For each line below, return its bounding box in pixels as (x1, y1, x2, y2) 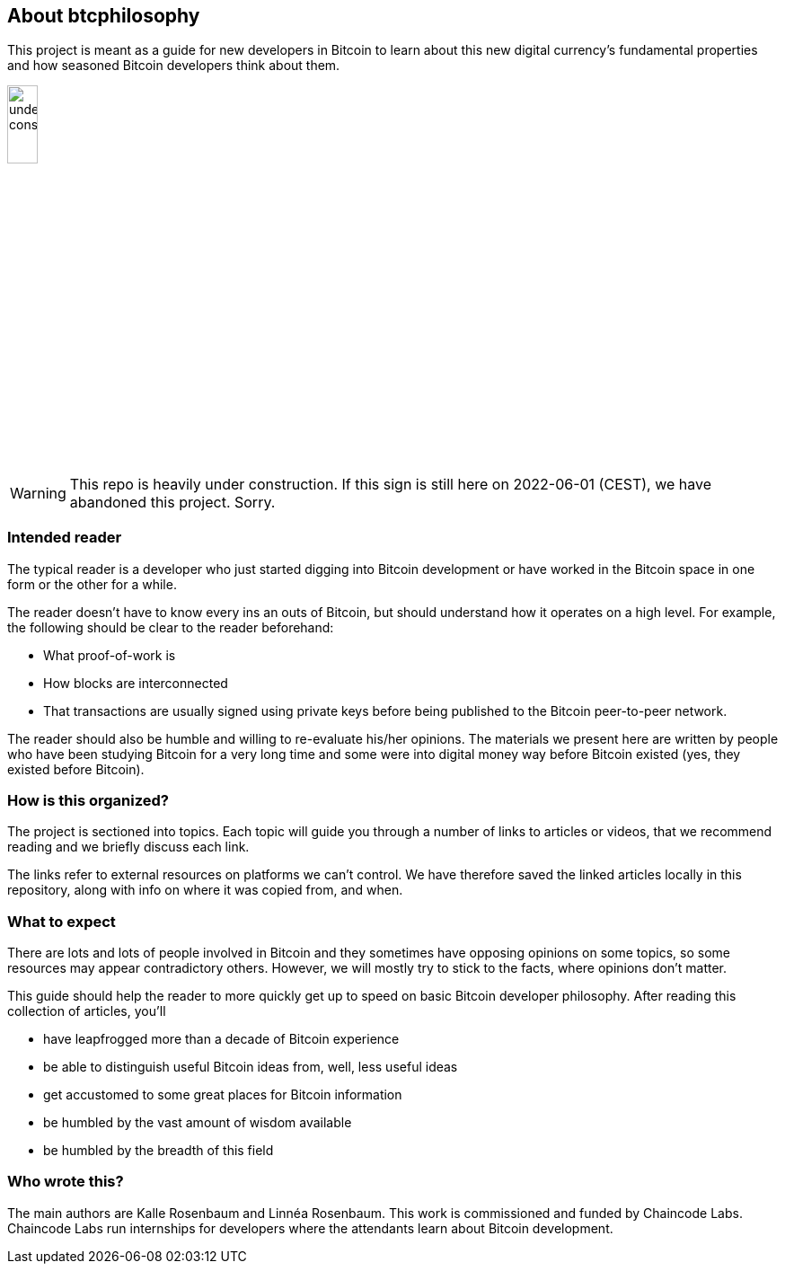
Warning (10, 483, 66, 502)
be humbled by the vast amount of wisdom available (43, 1115, 352, 1131)
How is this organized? (7, 790, 169, 809)
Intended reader (7, 528, 122, 547)
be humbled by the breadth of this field (43, 1143, 274, 1159)
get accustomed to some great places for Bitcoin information (43, 1087, 402, 1103)
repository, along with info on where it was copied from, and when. (7, 882, 403, 898)
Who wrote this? (7, 1172, 124, 1191)
